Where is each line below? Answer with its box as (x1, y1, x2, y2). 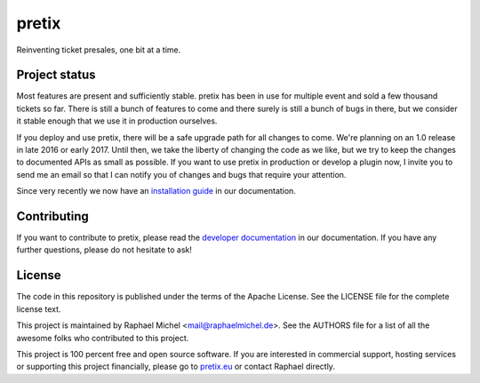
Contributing (16, 209, 89, 224)
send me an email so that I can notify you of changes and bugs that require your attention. (16, 169, 347, 180)
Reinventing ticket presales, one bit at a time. (16, 44, 181, 55)
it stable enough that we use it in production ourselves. (16, 116, 218, 126)
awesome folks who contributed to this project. (16, 332, 189, 343)
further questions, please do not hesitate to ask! (16, 244, 193, 255)
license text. (16, 303, 61, 315)
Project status (16, 68, 97, 83)
